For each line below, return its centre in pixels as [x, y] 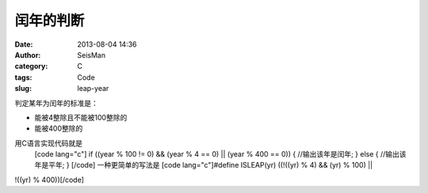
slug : [23, 89]
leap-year [93, 89]
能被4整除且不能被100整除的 [81, 117]
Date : [24, 44]
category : [31, 66]
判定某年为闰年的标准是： [56, 103]
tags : [23, 77]
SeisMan [92, 55]
